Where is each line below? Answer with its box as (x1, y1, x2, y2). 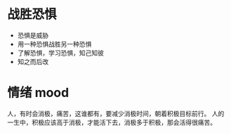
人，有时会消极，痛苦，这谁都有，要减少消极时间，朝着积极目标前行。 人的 (7, 109, 225, 118)
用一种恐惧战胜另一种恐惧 (17, 39, 92, 48)
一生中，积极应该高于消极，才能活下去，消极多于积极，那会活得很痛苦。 (7, 118, 216, 127)
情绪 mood (7, 85, 70, 101)
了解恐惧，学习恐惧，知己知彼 (17, 49, 104, 57)
